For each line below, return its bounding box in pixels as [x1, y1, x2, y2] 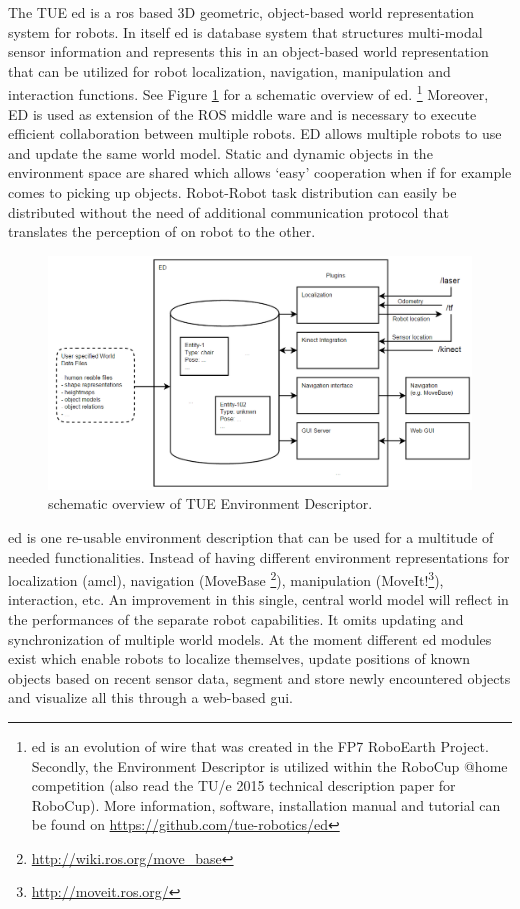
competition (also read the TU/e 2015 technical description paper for [31, 775, 456, 796]
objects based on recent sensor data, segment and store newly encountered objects [8, 667, 511, 688]
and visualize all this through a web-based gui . [8, 687, 293, 708]
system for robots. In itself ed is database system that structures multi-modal [8, 21, 483, 42]
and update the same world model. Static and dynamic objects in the [8, 142, 433, 163]
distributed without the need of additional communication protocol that [8, 201, 449, 222]
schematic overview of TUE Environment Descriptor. [48, 493, 373, 514]
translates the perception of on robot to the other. [8, 221, 316, 242]
